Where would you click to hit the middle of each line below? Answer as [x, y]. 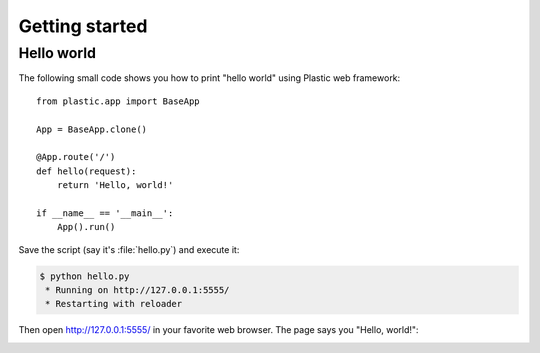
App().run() [86, 227]
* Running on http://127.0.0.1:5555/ [137, 290]
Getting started [83, 26]
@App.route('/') [76, 157]
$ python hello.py [84, 276]
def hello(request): [86, 171]
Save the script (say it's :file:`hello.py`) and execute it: [129, 249]
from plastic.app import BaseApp [118, 101]
